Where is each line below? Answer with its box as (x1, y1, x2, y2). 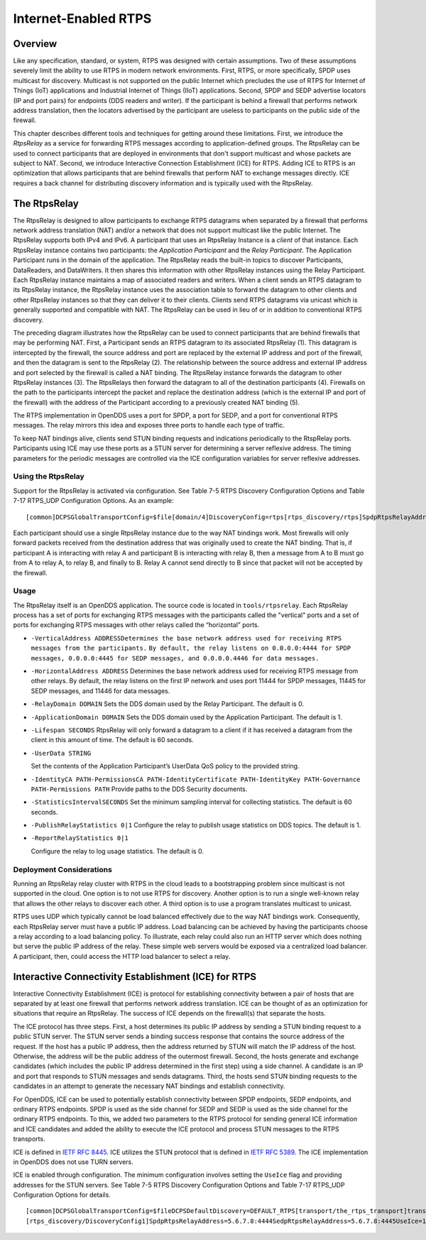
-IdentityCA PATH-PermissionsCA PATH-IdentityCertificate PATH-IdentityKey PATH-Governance (31, 775, 361, 783)
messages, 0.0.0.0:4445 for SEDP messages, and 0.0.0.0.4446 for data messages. (31, 654, 319, 662)
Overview (13, 38, 58, 50)
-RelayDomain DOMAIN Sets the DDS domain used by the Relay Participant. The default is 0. (31, 700, 305, 708)
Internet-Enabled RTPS (13, 11, 152, 26)
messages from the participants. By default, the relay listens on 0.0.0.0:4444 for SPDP (31, 644, 351, 653)
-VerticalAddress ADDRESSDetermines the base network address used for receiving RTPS (31, 634, 342, 642)
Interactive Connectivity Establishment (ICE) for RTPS (13, 970, 257, 983)
